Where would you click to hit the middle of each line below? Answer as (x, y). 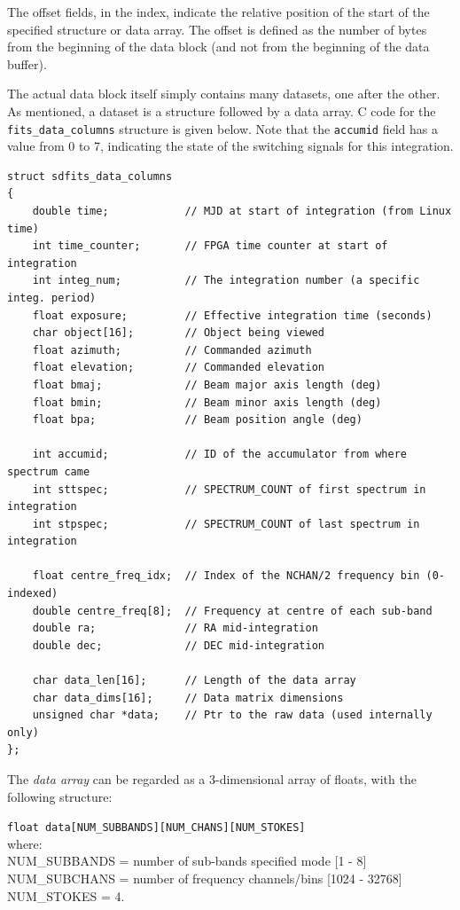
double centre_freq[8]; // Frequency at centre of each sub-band (232, 611)
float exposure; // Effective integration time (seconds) (232, 315)
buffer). (27, 63)
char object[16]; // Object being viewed (178, 333)
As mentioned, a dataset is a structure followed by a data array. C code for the (222, 110)
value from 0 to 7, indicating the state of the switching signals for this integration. (230, 146)
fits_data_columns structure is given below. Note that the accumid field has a (222, 128)
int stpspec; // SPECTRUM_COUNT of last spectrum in (226, 524)
